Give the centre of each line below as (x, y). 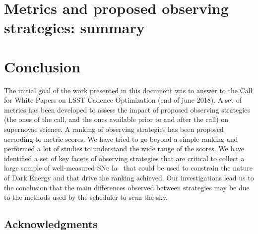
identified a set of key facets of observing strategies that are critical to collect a (124, 158)
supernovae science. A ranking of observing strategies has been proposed (114, 129)
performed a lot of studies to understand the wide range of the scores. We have (124, 148)
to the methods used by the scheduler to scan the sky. (86, 197)
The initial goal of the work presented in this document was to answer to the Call (128, 90)
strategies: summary (74, 28)
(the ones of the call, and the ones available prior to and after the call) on (116, 119)
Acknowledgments (51, 224)
